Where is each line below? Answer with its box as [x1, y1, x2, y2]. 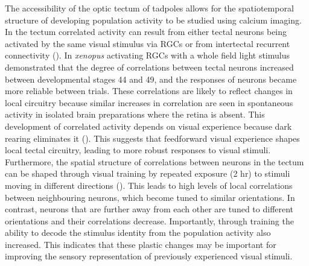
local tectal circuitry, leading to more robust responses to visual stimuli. [5, 144, 271, 156]
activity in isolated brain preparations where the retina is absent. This [5, 108, 265, 121]
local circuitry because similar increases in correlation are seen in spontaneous [5, 96, 293, 109]
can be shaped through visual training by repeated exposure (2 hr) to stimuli [5, 167, 290, 180]
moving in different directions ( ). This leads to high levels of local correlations [5, 179, 293, 191]
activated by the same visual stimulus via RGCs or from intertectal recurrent [5, 37, 290, 49]
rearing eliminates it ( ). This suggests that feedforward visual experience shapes [5, 131, 300, 144]
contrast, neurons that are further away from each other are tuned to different [5, 203, 294, 215]
